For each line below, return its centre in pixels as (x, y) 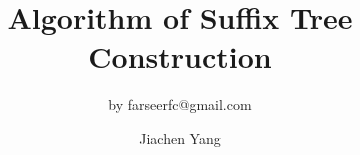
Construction (180, 56)
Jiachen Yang (180, 137)
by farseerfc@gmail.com (180, 104)
